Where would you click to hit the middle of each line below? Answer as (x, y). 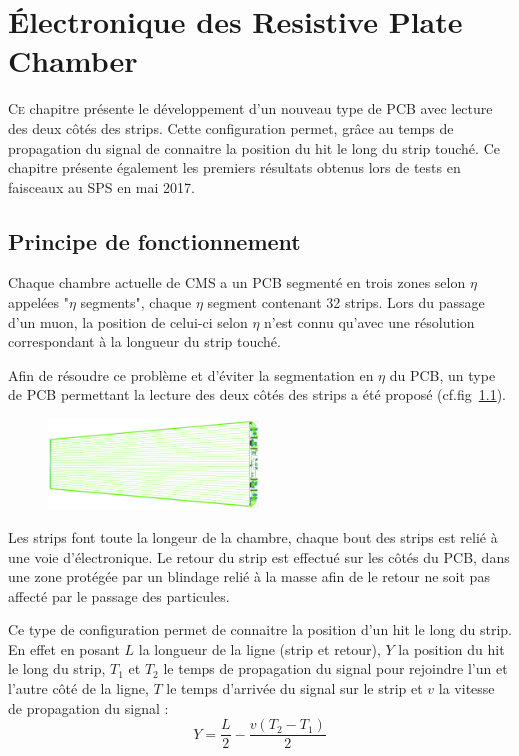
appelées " (38, 302)
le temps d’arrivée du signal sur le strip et (294, 688)
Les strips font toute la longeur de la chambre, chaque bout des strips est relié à (253, 536)
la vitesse (466, 688)
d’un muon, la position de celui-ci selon (128, 321)
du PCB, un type (442, 374)
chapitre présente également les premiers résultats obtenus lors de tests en (234, 167)
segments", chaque (136, 302)
